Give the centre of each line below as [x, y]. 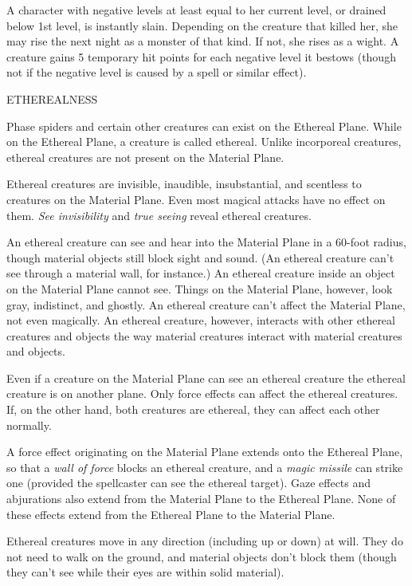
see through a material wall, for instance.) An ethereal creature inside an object [201, 273]
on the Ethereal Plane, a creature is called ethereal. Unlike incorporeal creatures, [204, 142]
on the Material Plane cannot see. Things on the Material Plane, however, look [200, 288]
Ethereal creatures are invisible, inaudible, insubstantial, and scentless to [184, 184]
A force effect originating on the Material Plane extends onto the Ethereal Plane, [205, 452]
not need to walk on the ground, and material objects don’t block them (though [202, 556]
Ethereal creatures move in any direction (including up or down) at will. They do [205, 541]
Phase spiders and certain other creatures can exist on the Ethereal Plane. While [204, 126]
